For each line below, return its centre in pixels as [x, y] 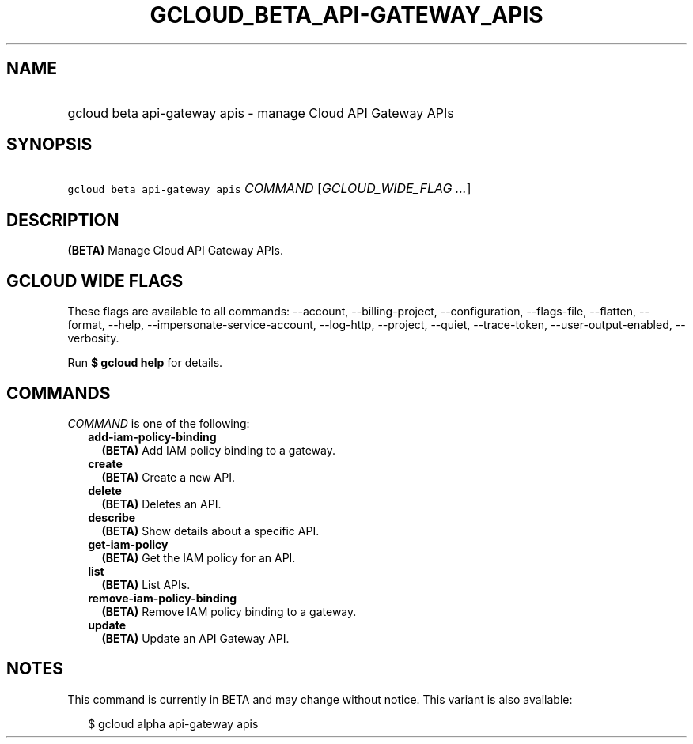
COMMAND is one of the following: [159, 423]
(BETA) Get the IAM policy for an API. [199, 557]
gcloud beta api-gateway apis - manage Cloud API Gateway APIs [261, 113]
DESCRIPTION [63, 220]
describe [112, 517]
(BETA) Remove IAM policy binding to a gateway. [229, 611]
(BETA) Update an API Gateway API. [195, 638]
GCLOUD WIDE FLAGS [95, 281]
